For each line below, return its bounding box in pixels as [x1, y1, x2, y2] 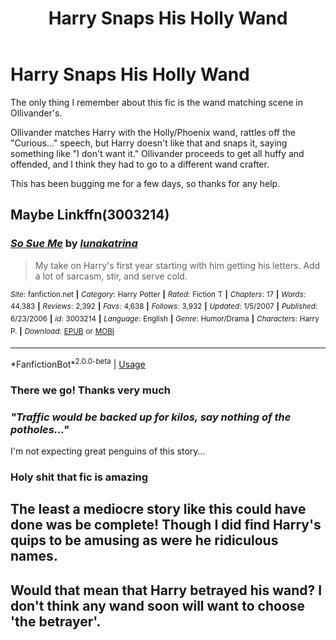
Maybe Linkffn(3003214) [10, 207, 170, 224]
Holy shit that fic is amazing [10, 470, 149, 484]
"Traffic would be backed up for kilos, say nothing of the [10, 410, 292, 424]
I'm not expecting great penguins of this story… [10, 445, 206, 457]
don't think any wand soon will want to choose [10, 597, 306, 614]
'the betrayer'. [10, 613, 102, 630]
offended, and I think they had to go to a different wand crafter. [10, 158, 270, 170]
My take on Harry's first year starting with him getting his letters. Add [34, 259, 321, 271]
